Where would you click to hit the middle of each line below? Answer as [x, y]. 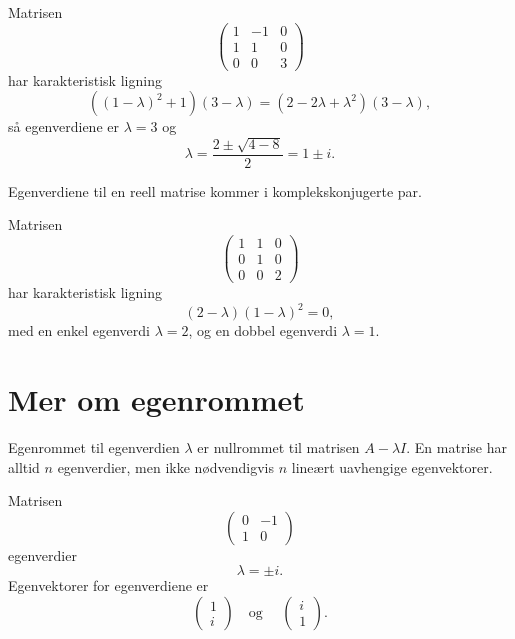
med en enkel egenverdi [79, 330]
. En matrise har [456, 446]
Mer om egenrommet [156, 399]
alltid [24, 466]
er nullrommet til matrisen [278, 446]
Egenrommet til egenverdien [94, 446]
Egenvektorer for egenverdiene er [108, 585]
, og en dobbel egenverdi [263, 330]
